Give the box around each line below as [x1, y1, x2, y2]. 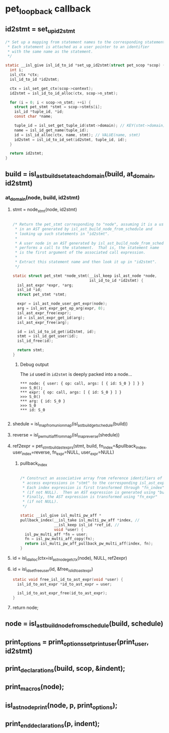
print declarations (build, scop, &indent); [5, 664, 126, 674]
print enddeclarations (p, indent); [5, 719, 100, 729]
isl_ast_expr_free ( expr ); [17, 310, 71, 316]
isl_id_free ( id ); [17, 338, 54, 344]
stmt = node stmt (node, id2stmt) [12, 207, 77, 214]
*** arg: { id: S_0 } [20, 399, 65, 404]
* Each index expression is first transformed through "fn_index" [22, 485, 164, 490]
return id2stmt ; [10, 151, 44, 156]
